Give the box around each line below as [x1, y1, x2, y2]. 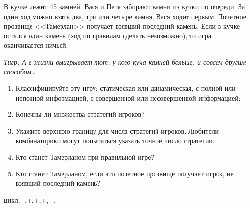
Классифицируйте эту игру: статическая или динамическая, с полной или [15, 83, 236, 93]
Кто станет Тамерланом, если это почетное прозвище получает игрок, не [15, 168, 234, 178]
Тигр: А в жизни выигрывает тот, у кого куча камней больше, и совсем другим [4, 56, 246, 67]
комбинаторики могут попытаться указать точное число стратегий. [15, 135, 215, 145]
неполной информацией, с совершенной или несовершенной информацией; [15, 92, 241, 103]
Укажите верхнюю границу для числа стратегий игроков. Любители [15, 125, 219, 136]
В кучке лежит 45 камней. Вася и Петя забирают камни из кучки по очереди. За [4, 1, 245, 11]
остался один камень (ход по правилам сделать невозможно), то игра [4, 30, 212, 40]
